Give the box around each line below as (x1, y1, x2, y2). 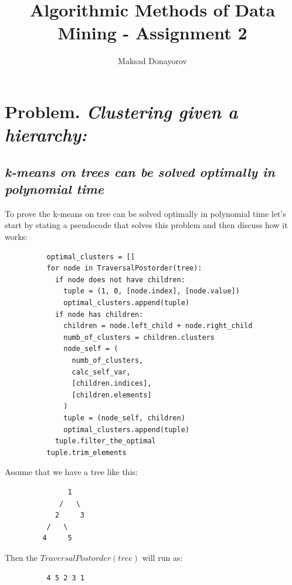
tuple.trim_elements (46, 448, 127, 457)
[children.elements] (72, 390, 152, 399)
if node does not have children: (55, 275, 185, 284)
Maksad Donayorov (118, 55, 187, 67)
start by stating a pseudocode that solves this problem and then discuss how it (5, 219, 288, 231)
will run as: (142, 551, 183, 563)
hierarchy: (5, 122, 87, 147)
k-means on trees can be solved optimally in (5, 162, 275, 180)
